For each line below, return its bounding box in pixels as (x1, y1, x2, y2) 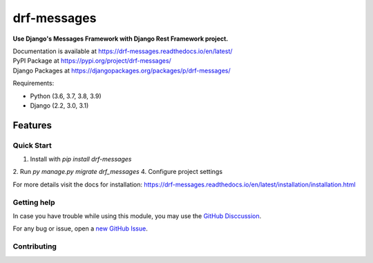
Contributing (12, 242, 57, 251)
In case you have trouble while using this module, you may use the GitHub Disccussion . (12, 211, 262, 220)
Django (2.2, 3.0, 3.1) (30, 101, 89, 110)
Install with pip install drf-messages (30, 155, 132, 164)
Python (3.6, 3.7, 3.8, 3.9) (30, 92, 102, 100)
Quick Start (12, 140, 52, 150)
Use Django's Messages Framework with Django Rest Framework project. (12, 35, 229, 43)
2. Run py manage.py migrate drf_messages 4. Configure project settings (12, 168, 223, 176)
